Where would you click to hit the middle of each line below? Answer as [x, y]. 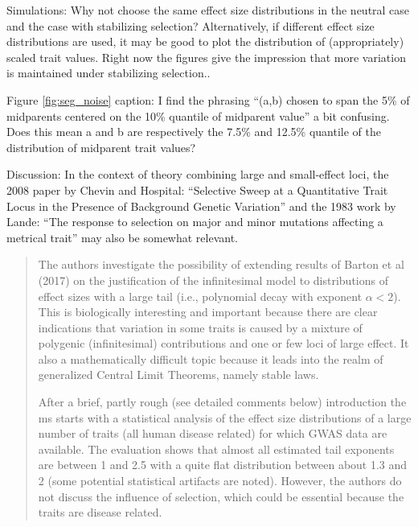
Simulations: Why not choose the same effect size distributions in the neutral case [208, 10]
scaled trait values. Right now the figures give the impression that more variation [206, 57]
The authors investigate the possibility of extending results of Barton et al [221, 264]
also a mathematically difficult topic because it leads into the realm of [211, 358]
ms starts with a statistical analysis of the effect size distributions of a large [225, 417]
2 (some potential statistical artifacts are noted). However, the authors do [220, 481]
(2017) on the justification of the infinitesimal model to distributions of [213, 280]
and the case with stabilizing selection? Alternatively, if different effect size [191, 25]
